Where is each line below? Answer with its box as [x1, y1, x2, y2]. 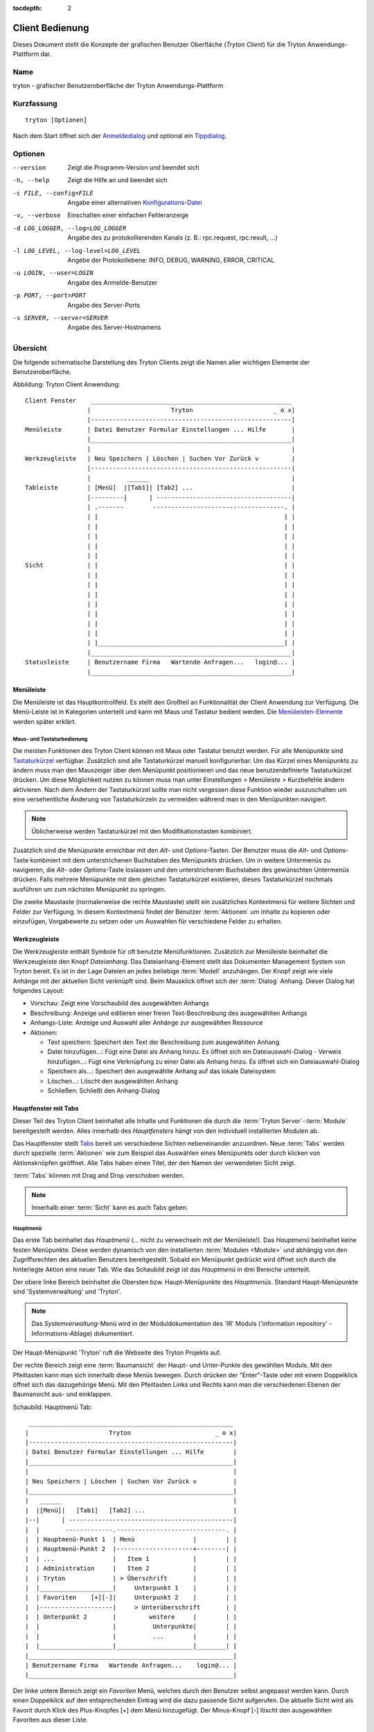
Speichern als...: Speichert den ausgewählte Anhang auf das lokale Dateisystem [47, 1067, 276, 1075]
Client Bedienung [12, 21, 89, 34]
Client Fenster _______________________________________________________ [25, 396, 292, 405]
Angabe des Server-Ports [67, 301, 141, 309]
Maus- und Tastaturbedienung [12, 735, 88, 743]
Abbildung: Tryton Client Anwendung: [12, 380, 121, 389]
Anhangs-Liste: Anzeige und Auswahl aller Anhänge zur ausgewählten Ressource [30, 1018, 263, 1027]
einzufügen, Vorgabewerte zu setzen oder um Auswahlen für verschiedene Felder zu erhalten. [12, 917, 283, 926]
